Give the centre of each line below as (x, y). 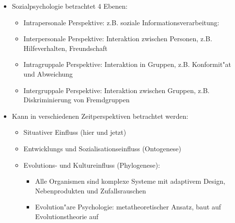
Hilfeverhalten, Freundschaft (65, 48)
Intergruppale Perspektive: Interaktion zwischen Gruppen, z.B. (117, 90)
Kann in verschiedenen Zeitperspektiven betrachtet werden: (100, 116)
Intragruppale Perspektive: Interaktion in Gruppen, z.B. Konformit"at (127, 64)
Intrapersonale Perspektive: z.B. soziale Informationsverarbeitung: (121, 22)
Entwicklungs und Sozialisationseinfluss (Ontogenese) (102, 148)
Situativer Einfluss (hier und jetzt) (75, 132)
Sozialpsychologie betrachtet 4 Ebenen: (70, 6)
